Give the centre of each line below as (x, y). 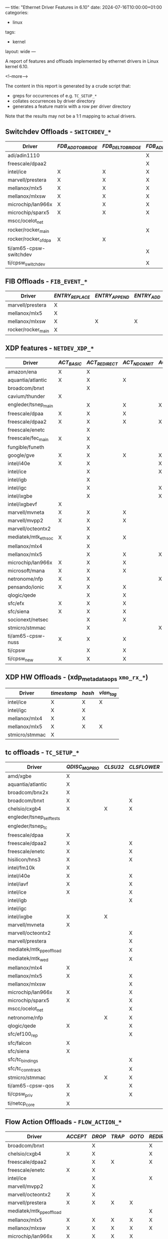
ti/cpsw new (20, 659)
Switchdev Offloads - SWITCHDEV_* (58, 132)
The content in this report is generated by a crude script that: (68, 86)
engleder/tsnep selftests (34, 817)
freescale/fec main (28, 439)
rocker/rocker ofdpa (29, 239)
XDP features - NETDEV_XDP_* (49, 348)
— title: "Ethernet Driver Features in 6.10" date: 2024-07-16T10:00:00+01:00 (84, 7)
